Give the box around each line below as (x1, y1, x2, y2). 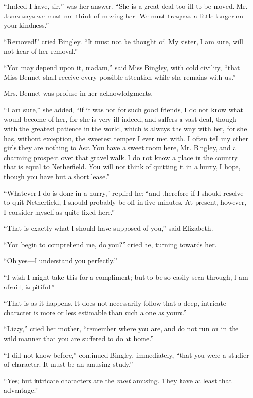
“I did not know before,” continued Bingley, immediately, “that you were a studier (4, 349, 249, 360)
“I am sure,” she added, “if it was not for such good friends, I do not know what (4, 104, 244, 114)
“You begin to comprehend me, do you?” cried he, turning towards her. (4, 239, 217, 249)
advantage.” (4, 385, 38, 395)
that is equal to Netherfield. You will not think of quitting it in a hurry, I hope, (4, 162, 241, 172)
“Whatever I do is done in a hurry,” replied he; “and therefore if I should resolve (4, 187, 244, 198)
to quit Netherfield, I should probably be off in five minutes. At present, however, (4, 197, 247, 207)
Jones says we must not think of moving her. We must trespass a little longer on (4, 10, 244, 20)
